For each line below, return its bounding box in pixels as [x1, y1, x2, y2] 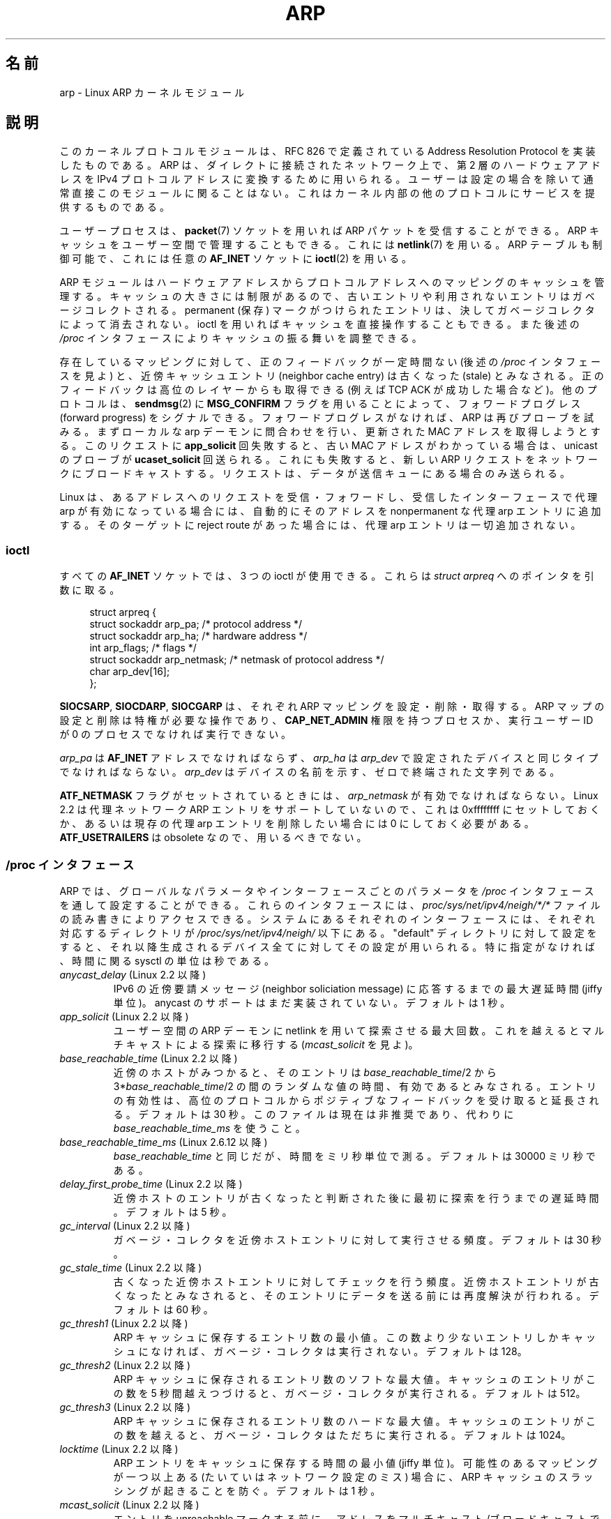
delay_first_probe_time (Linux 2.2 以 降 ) [59, 1177, 243, 1190]
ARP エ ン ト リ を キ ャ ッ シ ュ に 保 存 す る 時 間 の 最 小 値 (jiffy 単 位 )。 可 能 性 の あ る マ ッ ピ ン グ [113, 1456, 598, 1469]
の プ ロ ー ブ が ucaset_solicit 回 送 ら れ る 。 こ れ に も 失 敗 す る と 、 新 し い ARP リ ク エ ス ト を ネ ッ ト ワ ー [59, 453, 598, 466]
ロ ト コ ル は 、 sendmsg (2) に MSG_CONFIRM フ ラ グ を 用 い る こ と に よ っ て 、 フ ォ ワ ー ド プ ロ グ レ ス [59, 398, 581, 410]
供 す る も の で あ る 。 [59, 201, 169, 213]
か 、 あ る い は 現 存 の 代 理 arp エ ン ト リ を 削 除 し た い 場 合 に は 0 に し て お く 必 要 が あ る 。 [59, 817, 534, 830]
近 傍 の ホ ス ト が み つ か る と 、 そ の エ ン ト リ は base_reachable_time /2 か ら [113, 1066, 497, 1078]
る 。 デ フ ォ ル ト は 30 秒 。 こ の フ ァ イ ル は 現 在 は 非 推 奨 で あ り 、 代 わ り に [113, 1108, 514, 1120]
